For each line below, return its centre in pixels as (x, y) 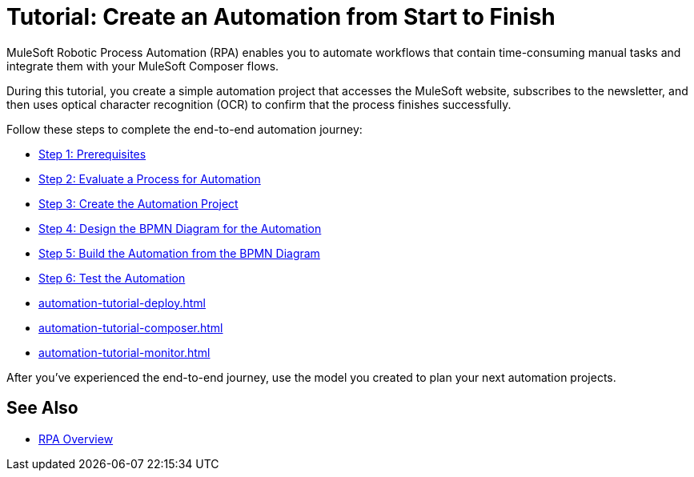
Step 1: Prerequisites (92, 154)
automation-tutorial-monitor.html (124, 352)
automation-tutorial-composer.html (131, 327)
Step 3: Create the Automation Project (138, 203)
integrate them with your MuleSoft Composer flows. (143, 66)
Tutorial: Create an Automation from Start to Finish (281, 17)
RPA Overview (76, 439)
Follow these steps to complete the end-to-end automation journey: (185, 129)
